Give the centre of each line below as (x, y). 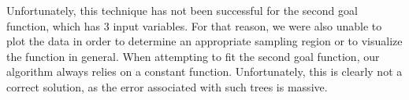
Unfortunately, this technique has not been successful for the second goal (182, 10)
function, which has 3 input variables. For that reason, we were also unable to (194, 25)
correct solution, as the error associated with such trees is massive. (167, 86)
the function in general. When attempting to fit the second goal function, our (193, 56)
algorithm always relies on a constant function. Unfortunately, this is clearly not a (204, 71)
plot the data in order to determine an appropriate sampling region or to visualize (204, 41)
